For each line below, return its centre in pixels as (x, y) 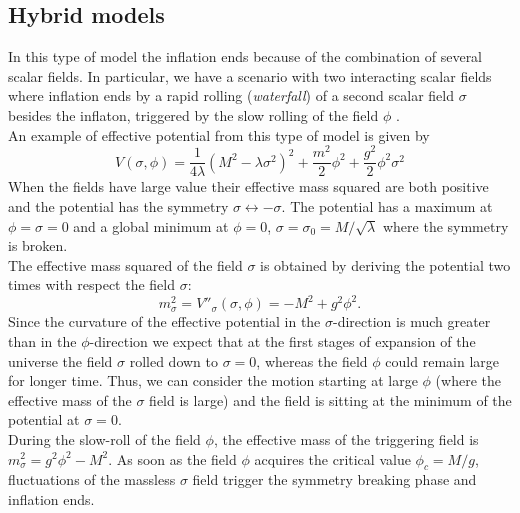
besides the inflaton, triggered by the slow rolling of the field (193, 114)
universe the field (60, 360)
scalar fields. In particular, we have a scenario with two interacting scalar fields (250, 75)
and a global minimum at (151, 225)
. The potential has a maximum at (387, 205)
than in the (42, 340)
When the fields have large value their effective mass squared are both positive (248, 186)
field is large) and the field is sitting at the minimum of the (330, 399)
